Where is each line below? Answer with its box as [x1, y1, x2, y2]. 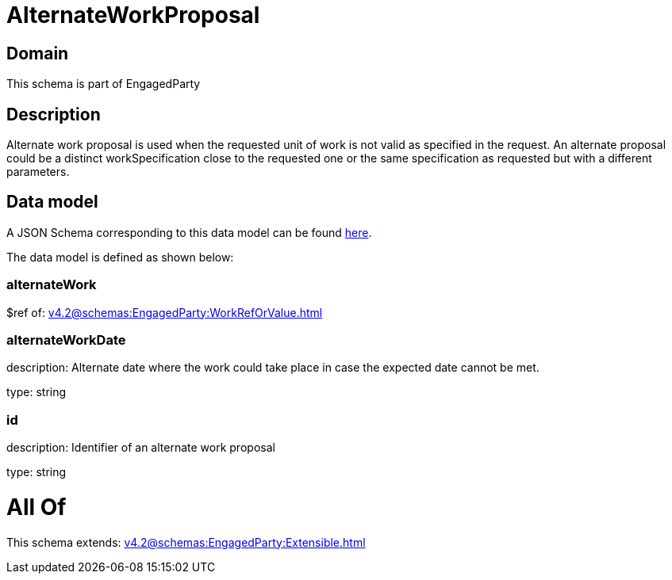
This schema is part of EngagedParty [6, 77, 201, 91]
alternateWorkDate [6, 331, 126, 348]
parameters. [6, 165, 70, 179]
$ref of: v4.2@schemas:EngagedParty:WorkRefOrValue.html [6, 305, 323, 319]
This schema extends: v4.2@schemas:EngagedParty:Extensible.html [6, 535, 366, 549]
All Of [6, 493, 67, 521]
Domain [6, 43, 69, 63]
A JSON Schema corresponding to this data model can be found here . [6, 225, 372, 239]
